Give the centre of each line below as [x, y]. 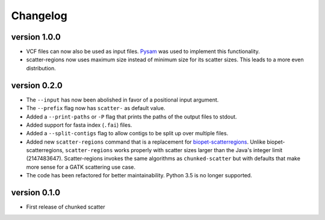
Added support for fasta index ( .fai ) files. [79, 125]
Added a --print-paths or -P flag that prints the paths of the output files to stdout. [132, 117]
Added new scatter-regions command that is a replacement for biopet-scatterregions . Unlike [146, 142]
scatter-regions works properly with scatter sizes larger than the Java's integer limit [174, 150]
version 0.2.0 [37, 85]
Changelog [39, 16]
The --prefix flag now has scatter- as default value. [96, 108]
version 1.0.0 [36, 37]
